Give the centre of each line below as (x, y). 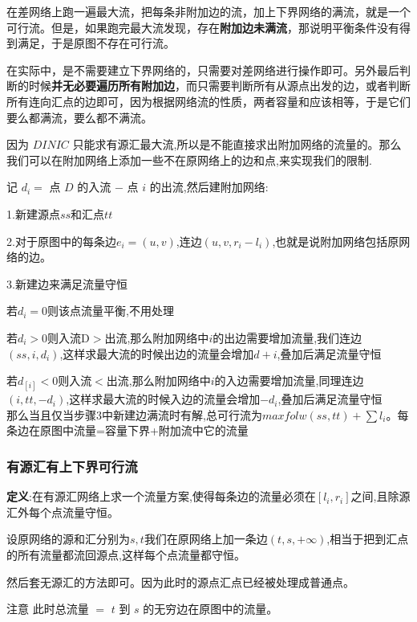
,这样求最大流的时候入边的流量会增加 (163, 399)
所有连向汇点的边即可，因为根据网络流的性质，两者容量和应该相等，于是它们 (208, 101)
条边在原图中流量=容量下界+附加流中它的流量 (128, 430)
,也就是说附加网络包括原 (336, 241)
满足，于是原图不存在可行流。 (96, 43)
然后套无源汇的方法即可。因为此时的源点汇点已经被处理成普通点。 (180, 581)
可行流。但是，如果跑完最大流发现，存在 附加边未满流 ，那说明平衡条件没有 (203, 27)
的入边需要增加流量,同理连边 (289, 381)
